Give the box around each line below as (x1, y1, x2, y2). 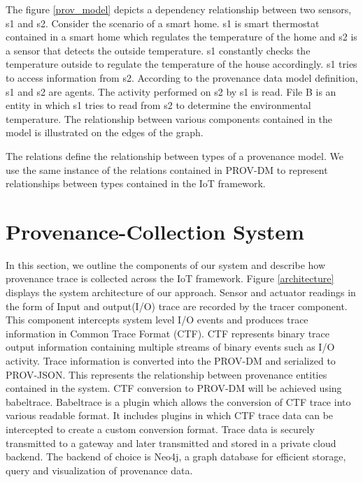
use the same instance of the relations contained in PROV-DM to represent (6, 162, 328, 177)
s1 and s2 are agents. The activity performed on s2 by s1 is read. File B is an (6, 84, 336, 98)
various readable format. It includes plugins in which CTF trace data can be (6, 408, 334, 423)
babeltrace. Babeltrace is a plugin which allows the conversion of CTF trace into (6, 394, 351, 409)
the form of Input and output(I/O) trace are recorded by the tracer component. (6, 298, 348, 313)
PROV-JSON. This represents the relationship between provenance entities (6, 367, 327, 381)
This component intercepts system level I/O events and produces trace (6, 312, 308, 327)
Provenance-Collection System (6, 217, 304, 245)
